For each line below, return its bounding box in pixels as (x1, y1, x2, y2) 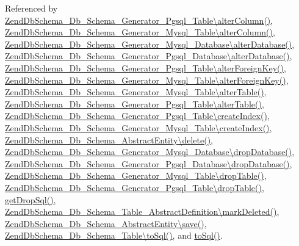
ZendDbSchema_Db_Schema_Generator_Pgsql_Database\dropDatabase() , (5, 157, 292, 170)
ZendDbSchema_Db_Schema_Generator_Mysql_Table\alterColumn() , (5, 26, 275, 38)
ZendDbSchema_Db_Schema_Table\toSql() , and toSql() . (5, 229, 223, 242)
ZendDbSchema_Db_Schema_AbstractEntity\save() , (5, 217, 207, 230)
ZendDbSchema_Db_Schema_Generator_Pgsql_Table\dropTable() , (5, 181, 264, 194)
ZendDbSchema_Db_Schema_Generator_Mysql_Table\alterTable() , (5, 85, 267, 98)
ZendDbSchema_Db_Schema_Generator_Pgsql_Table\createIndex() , (5, 109, 270, 122)
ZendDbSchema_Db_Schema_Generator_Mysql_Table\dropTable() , (5, 169, 267, 182)
